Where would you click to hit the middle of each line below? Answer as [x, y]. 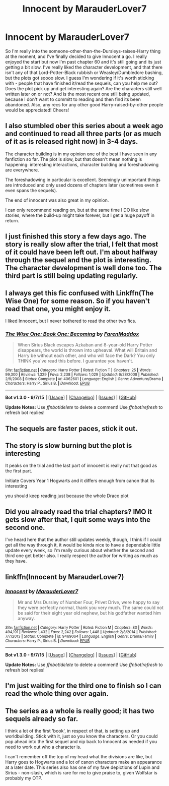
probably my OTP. [24, 778]
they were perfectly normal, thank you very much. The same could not [90, 608]
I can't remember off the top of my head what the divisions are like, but [79, 757]
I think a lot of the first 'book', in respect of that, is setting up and [72, 731]
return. [12, 220]
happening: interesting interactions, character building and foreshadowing [82, 164]
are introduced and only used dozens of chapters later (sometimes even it [82, 185]
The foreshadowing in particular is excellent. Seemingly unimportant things [83, 179]
